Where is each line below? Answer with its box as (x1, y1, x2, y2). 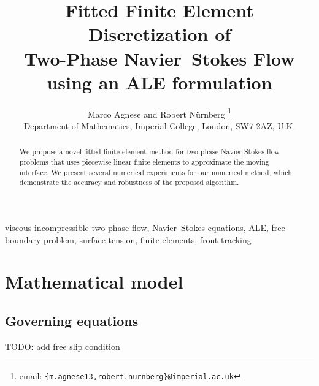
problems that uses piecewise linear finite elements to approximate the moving (19, 156, 269, 167)
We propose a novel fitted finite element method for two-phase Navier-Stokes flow (19, 146, 280, 157)
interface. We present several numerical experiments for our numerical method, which (19, 167, 292, 177)
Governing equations (5, 311, 139, 330)
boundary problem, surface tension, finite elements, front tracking (5, 233, 252, 246)
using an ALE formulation (47, 69, 272, 94)
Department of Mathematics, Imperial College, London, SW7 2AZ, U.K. (23, 119, 296, 132)
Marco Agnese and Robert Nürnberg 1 (87, 105, 232, 120)
